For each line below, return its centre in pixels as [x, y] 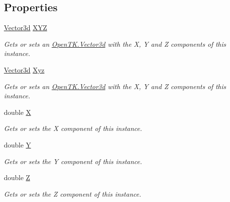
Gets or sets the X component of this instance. [73, 128]
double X [18, 112]
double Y [18, 144]
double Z [17, 177]
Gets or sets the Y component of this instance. [73, 161]
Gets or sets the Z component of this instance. [73, 193]
